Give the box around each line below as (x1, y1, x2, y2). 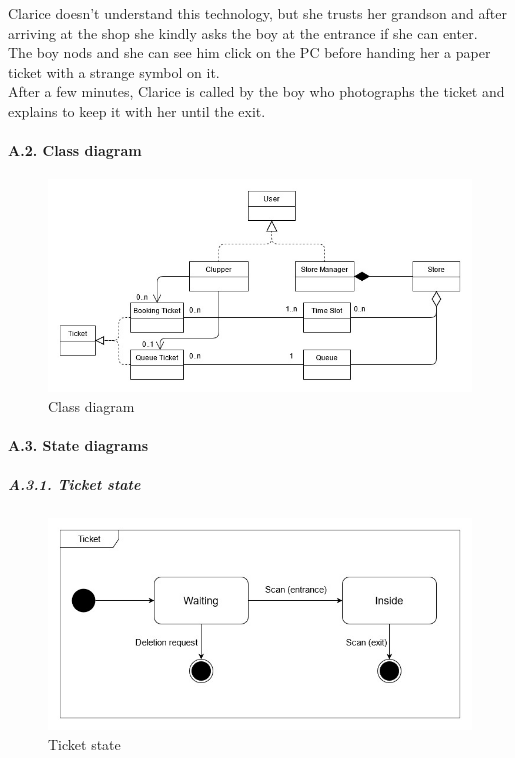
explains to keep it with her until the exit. (8, 100, 266, 121)
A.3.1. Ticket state (8, 474, 141, 495)
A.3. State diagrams (8, 435, 149, 456)
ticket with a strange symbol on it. (8, 61, 220, 82)
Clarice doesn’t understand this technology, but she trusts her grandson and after (8, 3, 507, 23)
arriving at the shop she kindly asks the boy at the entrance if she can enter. (8, 22, 478, 43)
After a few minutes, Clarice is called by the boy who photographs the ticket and (8, 81, 505, 102)
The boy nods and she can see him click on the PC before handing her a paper (8, 42, 491, 63)
